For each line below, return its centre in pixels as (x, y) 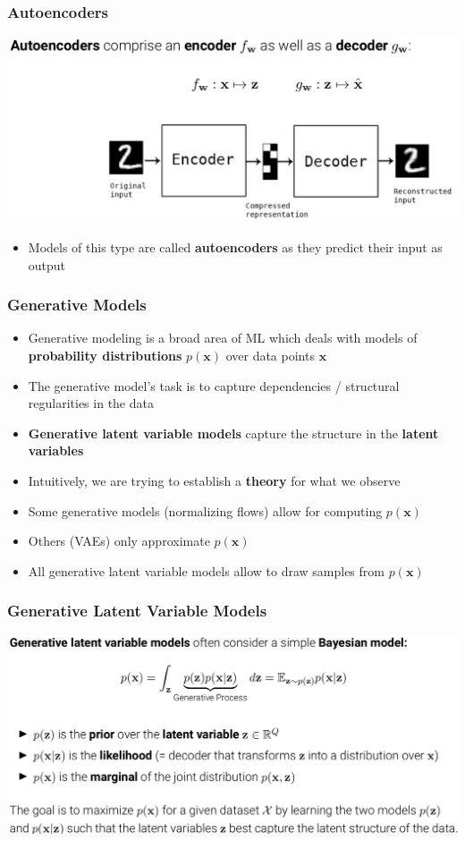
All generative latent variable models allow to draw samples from (206, 570)
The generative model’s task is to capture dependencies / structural (214, 385)
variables (56, 450)
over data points (270, 356)
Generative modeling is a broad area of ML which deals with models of (223, 338)
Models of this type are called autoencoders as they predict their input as (235, 247)
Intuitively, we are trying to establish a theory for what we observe (214, 480)
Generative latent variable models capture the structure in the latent (233, 433)
